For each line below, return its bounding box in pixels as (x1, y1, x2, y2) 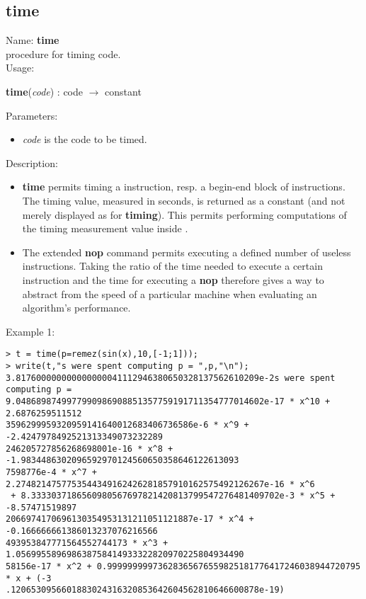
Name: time (6, 33, 59, 47)
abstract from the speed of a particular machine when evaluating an (22, 286, 317, 301)
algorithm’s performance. (22, 300, 131, 315)
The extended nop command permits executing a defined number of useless (22, 244, 351, 259)
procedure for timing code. (6, 46, 121, 61)
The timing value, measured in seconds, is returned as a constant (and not (22, 193, 345, 207)
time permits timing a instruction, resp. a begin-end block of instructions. (22, 179, 345, 194)
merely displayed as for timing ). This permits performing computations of (22, 207, 347, 222)
